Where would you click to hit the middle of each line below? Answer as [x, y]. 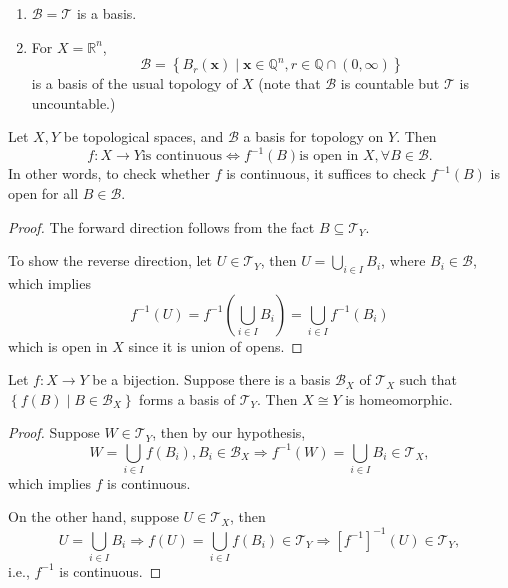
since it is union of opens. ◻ [215, 345]
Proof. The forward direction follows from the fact [161, 226]
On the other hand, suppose [93, 516]
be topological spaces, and [143, 136]
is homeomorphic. [399, 398]
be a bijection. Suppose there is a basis [211, 379]
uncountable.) [73, 102]
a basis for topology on [313, 136]
